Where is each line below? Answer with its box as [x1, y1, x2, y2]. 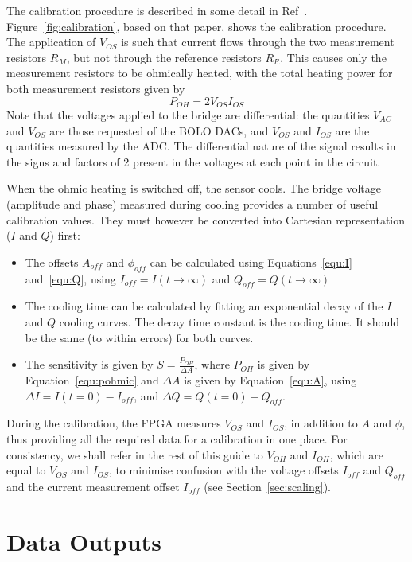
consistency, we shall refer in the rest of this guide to [6, 446, 263, 462]
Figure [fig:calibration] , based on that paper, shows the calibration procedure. [6, 18, 387, 34]
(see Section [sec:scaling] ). [204, 478, 331, 494]
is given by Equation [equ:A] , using [184, 371, 357, 388]
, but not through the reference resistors [66, 49, 262, 65]
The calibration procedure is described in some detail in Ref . [6, 2, 308, 18]
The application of [6, 33, 96, 50]
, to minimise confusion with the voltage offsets [108, 462, 339, 478]
